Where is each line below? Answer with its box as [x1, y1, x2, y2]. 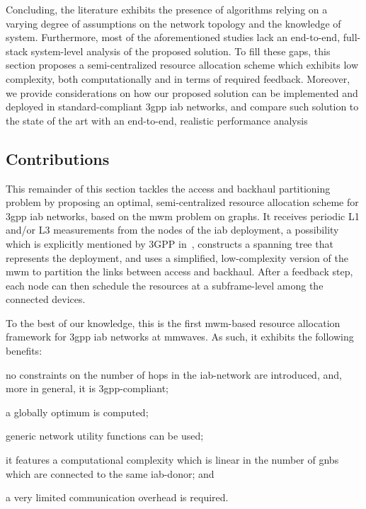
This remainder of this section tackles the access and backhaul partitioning [6, 181, 331, 195]
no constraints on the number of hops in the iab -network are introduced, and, [6, 367, 342, 382]
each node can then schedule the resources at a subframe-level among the [6, 278, 324, 292]
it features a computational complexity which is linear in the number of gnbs [6, 452, 339, 467]
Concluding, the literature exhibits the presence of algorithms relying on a [6, 2, 328, 16]
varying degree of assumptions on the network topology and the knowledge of [6, 16, 341, 30]
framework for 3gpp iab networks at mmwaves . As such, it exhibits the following [6, 329, 354, 344]
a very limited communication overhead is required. [6, 490, 229, 505]
